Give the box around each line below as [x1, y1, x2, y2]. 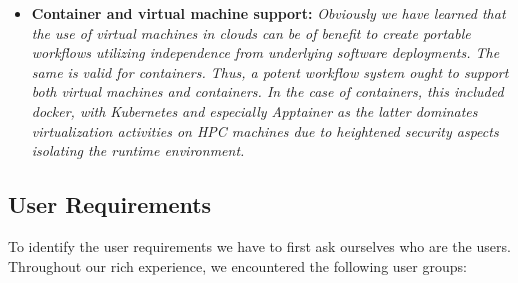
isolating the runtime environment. [31, 140, 245, 161]
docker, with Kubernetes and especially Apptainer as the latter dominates [31, 100, 478, 121]
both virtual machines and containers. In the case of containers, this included [31, 81, 504, 102]
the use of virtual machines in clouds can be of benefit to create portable [31, 22, 471, 43]
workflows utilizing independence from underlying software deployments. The [31, 42, 500, 63]
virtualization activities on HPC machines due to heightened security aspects [31, 120, 499, 141]
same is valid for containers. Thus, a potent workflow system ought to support [31, 61, 509, 82]
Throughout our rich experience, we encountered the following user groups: [8, 255, 467, 276]
